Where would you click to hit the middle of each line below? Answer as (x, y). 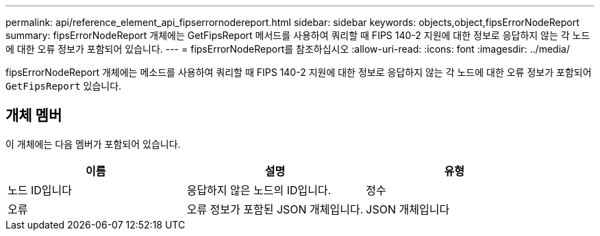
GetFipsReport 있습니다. (64, 86)
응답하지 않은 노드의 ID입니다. (259, 190)
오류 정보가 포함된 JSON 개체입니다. (275, 209)
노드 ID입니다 (40, 190)
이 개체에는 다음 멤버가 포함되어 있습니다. (93, 144)
